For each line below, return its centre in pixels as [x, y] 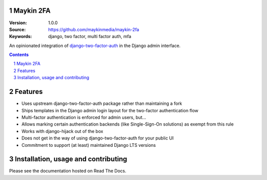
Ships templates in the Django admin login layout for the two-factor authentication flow [110, 110]
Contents [19, 55]
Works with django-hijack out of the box [62, 131]
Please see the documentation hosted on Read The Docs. [68, 171]
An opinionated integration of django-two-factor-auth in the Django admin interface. [95, 45]
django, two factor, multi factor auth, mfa [90, 37]
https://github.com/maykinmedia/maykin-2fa [94, 29]
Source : [18, 29]
